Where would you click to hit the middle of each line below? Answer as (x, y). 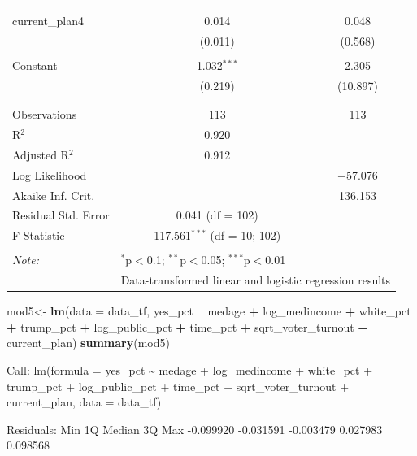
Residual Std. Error (61, 215)
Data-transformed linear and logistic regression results (256, 280)
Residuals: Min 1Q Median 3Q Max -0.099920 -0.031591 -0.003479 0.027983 (195, 429)
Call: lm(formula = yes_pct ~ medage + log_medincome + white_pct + (190, 370)
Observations (45, 114)
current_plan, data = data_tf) (84, 402)
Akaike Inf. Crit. (54, 195)
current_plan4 (48, 20)
